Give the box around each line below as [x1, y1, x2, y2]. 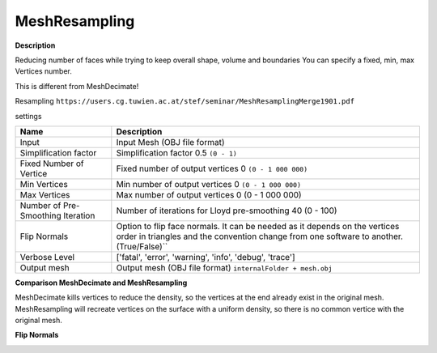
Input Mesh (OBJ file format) [116, 136, 226, 147]
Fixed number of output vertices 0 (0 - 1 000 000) [116, 163, 308, 174]
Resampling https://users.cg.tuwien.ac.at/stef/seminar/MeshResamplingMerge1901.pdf [15, 96, 355, 106]
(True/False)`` [116, 240, 168, 252]
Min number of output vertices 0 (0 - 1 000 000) [116, 178, 301, 189]
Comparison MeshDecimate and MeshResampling [15, 278, 188, 287]
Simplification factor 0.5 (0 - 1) [116, 147, 238, 158]
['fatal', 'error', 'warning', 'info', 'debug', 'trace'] [116, 251, 295, 262]
